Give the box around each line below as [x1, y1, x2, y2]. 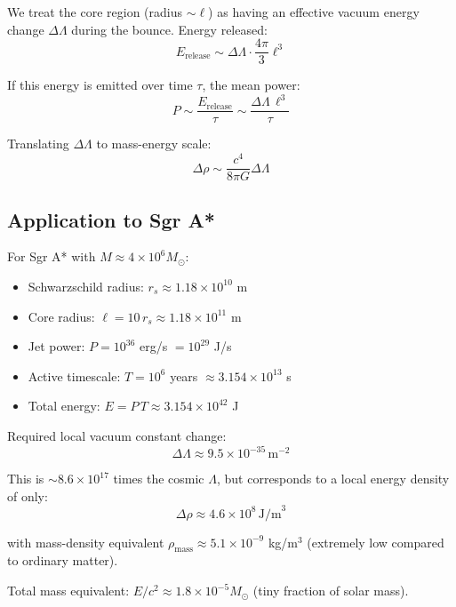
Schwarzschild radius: [28, 276, 144, 295]
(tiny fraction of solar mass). [252, 581, 409, 600]
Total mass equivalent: [7, 581, 130, 600]
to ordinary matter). [7, 551, 118, 570]
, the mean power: [202, 76, 300, 94]
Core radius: [28, 307, 95, 325]
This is [7, 469, 44, 487]
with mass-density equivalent [7, 532, 164, 551]
